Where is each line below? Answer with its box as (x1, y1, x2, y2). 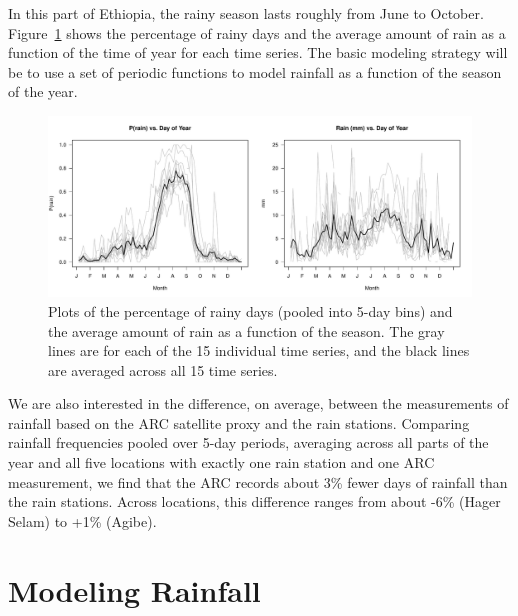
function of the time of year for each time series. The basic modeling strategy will (8, 42, 508, 63)
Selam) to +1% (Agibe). (8, 510, 157, 531)
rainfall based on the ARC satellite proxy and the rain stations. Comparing (8, 412, 470, 433)
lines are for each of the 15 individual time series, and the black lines (48, 340, 470, 361)
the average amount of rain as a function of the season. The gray (48, 320, 445, 341)
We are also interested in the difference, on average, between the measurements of (8, 393, 509, 414)
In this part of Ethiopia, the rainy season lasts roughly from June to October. (8, 3, 484, 23)
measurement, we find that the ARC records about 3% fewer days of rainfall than (8, 471, 508, 492)
